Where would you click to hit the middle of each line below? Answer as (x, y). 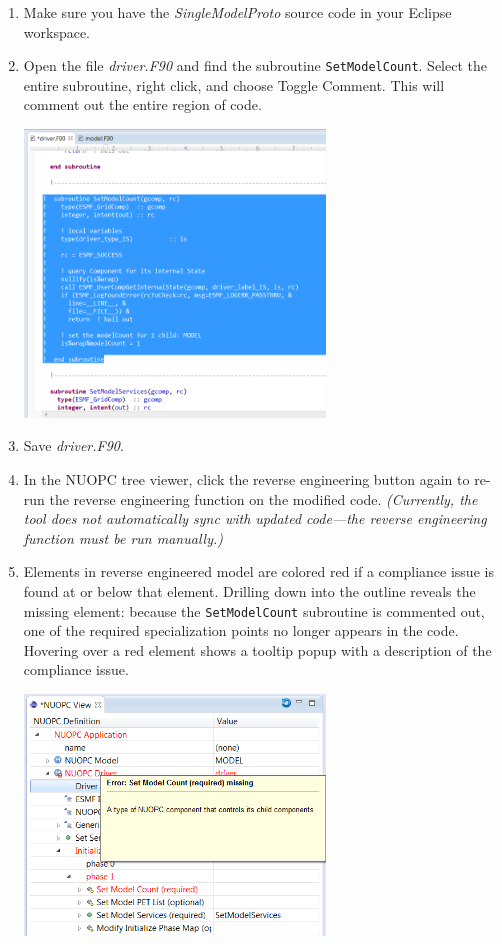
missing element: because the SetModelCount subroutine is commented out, (254, 610)
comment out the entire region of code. (142, 104)
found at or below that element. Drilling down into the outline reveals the (249, 590)
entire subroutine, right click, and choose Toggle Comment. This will (234, 84)
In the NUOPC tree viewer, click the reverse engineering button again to (246, 478)
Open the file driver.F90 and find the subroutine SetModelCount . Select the (255, 65)
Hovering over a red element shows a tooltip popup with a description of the (257, 649)
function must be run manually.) (123, 537)
